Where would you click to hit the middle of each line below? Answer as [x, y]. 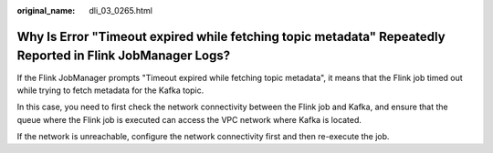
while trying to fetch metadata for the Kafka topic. [110, 90]
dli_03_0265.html [121, 10]
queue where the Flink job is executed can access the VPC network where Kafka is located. [189, 119]
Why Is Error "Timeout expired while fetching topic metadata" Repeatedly [231, 36]
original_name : [46, 10]
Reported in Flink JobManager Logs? [124, 56]
